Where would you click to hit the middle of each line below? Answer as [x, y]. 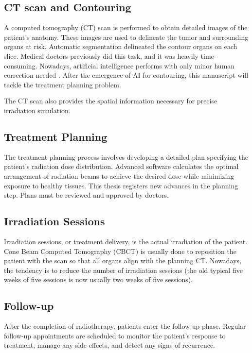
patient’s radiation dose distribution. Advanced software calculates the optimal [121, 166]
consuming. [21, 65]
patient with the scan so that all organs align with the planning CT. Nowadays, [123, 261]
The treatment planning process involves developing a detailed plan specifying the [126, 157]
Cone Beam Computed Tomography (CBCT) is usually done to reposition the [120, 251]
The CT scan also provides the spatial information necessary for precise [111, 101]
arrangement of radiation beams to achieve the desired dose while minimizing [119, 176]
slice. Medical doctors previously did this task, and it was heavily [101, 56]
